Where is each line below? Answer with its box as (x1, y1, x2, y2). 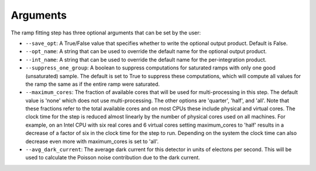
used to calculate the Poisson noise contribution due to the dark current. (25, 154, 200, 161)
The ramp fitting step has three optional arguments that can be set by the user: (11, 29, 201, 36)
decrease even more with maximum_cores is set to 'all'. (25, 138, 159, 145)
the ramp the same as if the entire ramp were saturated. (25, 81, 160, 88)
